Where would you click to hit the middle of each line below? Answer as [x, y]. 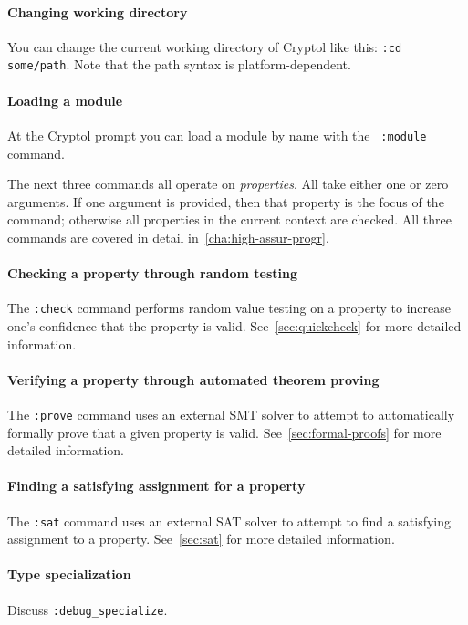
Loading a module [65, 100]
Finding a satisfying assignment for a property [156, 486]
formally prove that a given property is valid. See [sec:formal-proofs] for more [224, 432]
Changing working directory [98, 11]
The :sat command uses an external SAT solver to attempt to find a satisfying [229, 521]
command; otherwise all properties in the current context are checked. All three [229, 219]
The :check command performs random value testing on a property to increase [229, 308]
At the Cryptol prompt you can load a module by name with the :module [217, 135]
